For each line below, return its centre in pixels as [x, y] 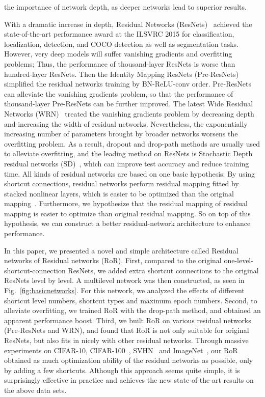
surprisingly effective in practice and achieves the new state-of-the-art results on [129, 380]
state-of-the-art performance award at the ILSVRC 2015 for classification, [119, 34]
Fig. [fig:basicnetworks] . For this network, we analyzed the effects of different [124, 290]
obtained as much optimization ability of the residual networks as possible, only [129, 360]
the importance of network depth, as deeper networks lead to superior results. [125, 7]
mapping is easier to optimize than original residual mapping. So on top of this [127, 213]
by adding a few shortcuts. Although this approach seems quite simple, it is [122, 370]
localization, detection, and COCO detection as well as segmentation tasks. [122, 44]
